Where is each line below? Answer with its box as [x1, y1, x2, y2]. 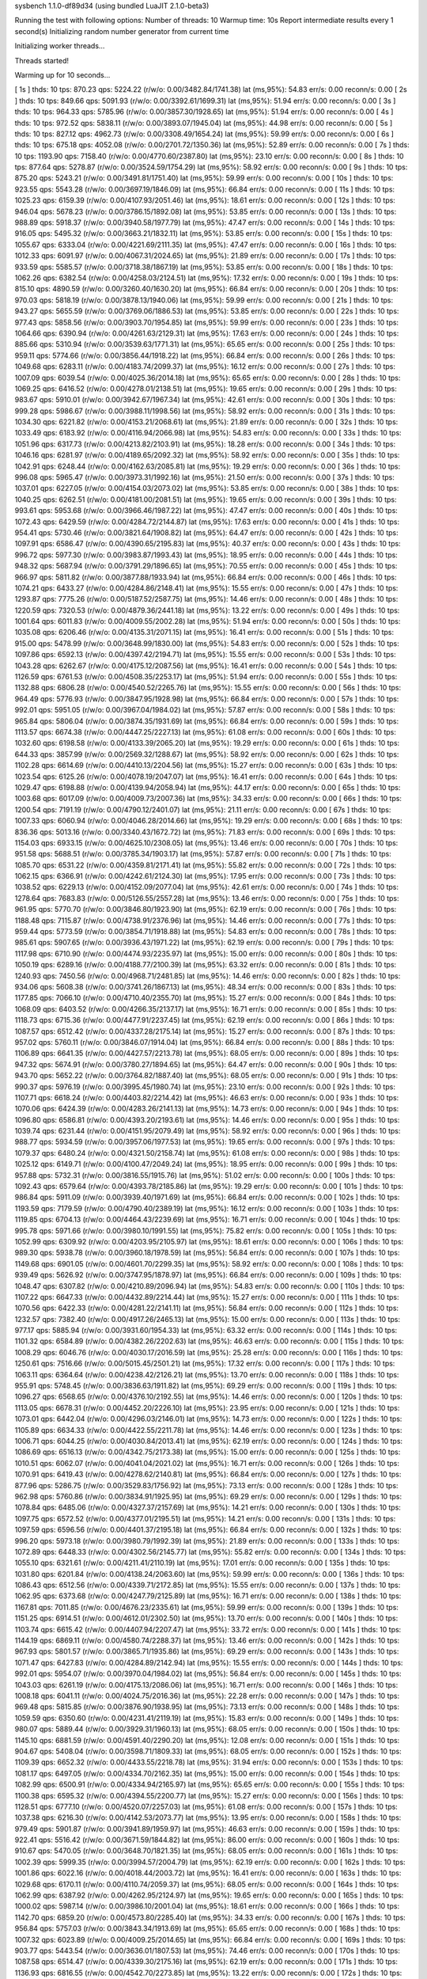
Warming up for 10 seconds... [14, 70, 111, 79]
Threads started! [14, 55, 70, 65]
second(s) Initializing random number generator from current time [14, 26, 229, 36]
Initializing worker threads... [14, 41, 105, 51]
